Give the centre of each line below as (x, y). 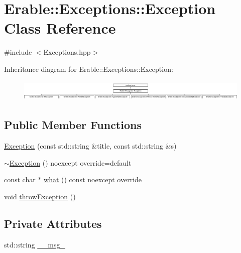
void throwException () (40, 196)
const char (20, 179)
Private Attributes (53, 223)
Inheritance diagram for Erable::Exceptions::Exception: (89, 69)
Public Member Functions (73, 125)
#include (18, 52)
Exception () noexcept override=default (70, 162)
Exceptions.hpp (67, 52)
